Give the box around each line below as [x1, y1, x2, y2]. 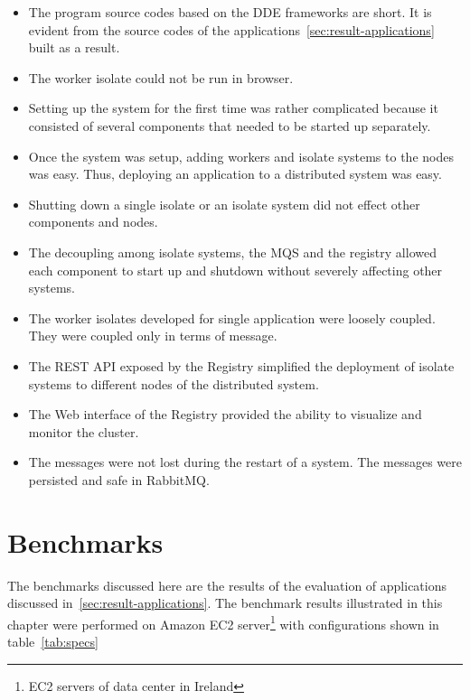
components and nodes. [28, 212, 158, 231]
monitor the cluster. [28, 422, 139, 441]
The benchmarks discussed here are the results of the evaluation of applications [7, 575, 447, 594]
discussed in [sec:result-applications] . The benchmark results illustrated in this [7, 593, 443, 612]
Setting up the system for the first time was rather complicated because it [28, 98, 438, 117]
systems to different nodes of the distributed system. [28, 374, 319, 393]
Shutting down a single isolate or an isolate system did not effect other [28, 194, 420, 213]
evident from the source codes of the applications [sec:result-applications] [28, 20, 435, 39]
